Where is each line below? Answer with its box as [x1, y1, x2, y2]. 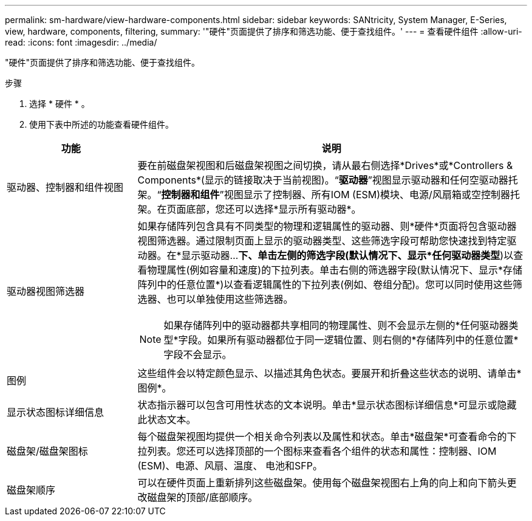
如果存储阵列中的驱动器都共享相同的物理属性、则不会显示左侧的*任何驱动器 [163, 319, 509, 331]
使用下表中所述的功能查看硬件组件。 [29, 119, 174, 129]
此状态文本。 [137, 413, 196, 426]
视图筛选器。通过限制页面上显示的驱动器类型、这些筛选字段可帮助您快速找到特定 [137, 235, 507, 247]
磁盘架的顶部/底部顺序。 [147, 491, 258, 503]
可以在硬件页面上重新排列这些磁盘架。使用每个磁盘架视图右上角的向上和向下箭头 [137, 477, 507, 489]
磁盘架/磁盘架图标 [7, 445, 88, 457]
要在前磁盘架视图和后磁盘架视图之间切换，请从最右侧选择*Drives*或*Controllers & [137, 159, 513, 171]
